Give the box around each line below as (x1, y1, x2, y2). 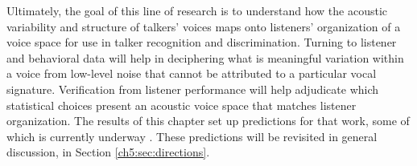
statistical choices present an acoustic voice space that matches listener (6, 96, 357, 113)
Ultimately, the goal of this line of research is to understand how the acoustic (6, 2, 387, 18)
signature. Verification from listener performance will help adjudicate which (6, 80, 379, 97)
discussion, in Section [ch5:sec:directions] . (6, 144, 210, 160)
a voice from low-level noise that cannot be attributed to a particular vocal (6, 65, 377, 82)
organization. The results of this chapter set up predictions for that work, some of (6, 112, 410, 129)
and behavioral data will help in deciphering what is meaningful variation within (6, 49, 404, 66)
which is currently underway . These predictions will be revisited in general (6, 128, 378, 144)
